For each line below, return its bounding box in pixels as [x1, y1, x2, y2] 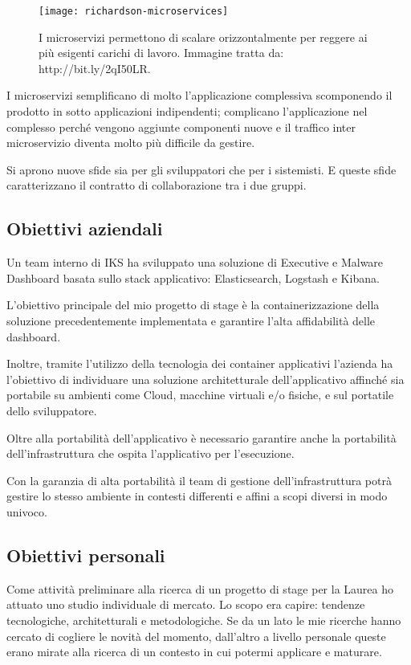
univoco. [6, 503, 47, 520]
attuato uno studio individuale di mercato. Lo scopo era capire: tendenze [6, 596, 365, 613]
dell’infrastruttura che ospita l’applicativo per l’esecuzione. [6, 445, 295, 462]
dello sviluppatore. [6, 402, 97, 418]
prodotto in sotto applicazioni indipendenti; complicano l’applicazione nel [6, 103, 368, 120]
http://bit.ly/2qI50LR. [39, 59, 151, 76]
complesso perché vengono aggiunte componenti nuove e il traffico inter [6, 118, 356, 135]
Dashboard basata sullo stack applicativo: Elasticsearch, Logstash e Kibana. [6, 269, 380, 286]
